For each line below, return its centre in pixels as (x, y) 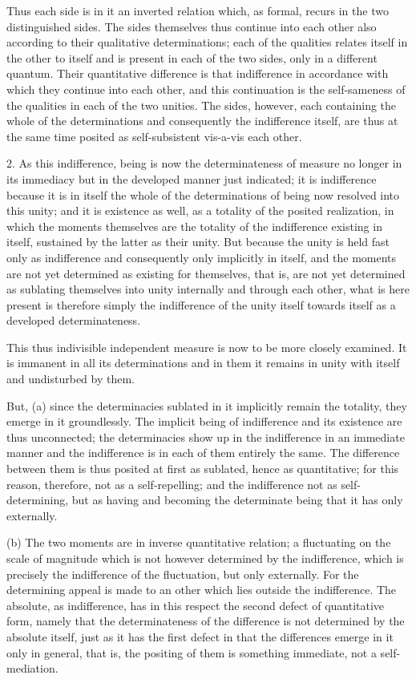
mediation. (32, 668)
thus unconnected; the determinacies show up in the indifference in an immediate (206, 436)
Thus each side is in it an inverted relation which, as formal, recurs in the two (198, 10)
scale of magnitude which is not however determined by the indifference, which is (205, 558)
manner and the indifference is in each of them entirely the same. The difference (203, 453)
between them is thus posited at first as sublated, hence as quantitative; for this (203, 469)
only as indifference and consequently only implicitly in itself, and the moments (202, 257)
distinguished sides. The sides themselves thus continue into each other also (192, 26)
